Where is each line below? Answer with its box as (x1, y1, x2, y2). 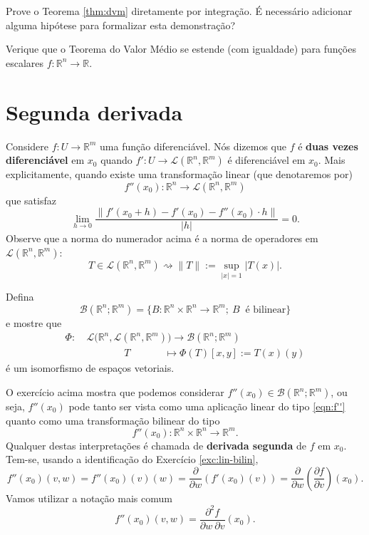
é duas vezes (298, 138, 358, 153)
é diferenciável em (227, 152, 306, 167)
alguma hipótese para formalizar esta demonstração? (6, 17, 235, 32)
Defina (6, 289, 34, 304)
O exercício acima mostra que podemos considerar (6, 385, 224, 399)
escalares (6, 55, 44, 70)
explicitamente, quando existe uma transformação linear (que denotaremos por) (6, 167, 353, 182)
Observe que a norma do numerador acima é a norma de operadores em (6, 231, 318, 246)
